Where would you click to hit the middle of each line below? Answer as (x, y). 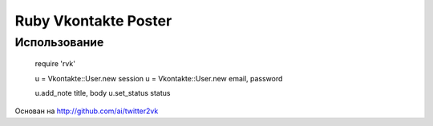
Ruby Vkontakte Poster (93, 21)
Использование (59, 42)
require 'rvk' (55, 64)
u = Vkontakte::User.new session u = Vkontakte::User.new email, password (159, 78)
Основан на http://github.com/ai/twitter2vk (87, 111)
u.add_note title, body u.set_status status (103, 93)
